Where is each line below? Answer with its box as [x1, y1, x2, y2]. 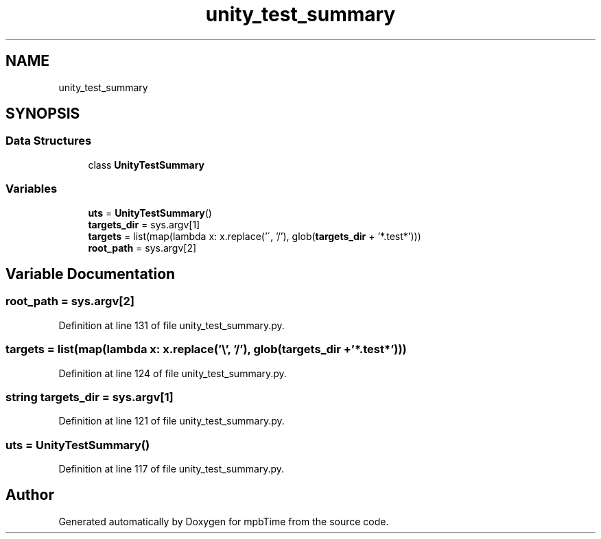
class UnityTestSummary [88, 158, 204, 171]
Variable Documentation [5, 265, 176, 283]
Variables [5, 182, 58, 196]
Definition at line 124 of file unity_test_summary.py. [58, 367, 287, 379]
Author [5, 486, 54, 504]
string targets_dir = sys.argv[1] [5, 390, 174, 404]
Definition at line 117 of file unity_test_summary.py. [58, 463, 285, 475]
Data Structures [5, 134, 92, 148]
